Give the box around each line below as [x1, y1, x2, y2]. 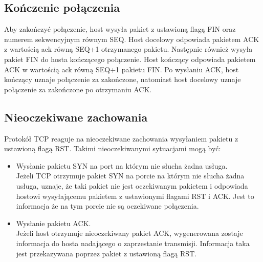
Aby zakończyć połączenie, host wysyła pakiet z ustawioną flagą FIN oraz [4, 24, 236, 34]
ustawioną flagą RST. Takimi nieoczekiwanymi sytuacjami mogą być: [4, 143, 221, 154]
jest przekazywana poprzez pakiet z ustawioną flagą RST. [16, 248, 197, 258]
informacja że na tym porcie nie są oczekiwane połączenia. [16, 200, 199, 211]
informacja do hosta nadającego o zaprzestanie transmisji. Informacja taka [16, 237, 250, 248]
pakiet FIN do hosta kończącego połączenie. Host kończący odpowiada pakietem [4, 53, 256, 64]
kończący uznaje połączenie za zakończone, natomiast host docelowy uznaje [4, 74, 241, 85]
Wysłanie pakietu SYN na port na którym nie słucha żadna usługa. [16, 160, 228, 171]
